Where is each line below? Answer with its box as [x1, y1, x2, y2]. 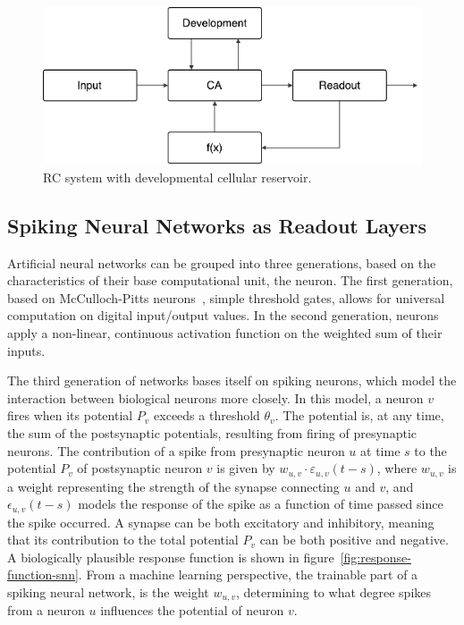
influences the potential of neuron [100, 601, 284, 620]
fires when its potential [7, 406, 133, 425]
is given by [216, 459, 275, 477]
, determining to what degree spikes [236, 583, 432, 601]
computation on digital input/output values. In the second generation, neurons [7, 306, 439, 325]
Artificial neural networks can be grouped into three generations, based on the [7, 253, 436, 272]
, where [376, 459, 418, 477]
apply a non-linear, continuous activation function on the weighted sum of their [7, 323, 443, 342]
